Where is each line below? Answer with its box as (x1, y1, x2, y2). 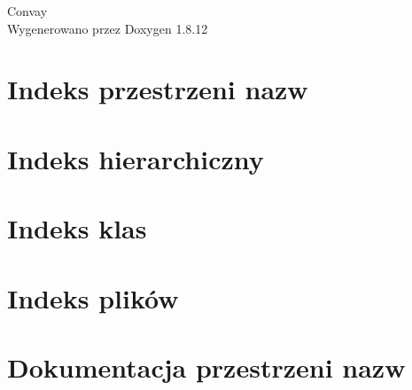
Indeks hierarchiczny (7, 140, 264, 176)
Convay (7, 2, 48, 19)
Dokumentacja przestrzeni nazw (7, 348, 406, 385)
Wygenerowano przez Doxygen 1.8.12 (7, 19, 208, 37)
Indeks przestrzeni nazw (7, 71, 308, 107)
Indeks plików (7, 279, 179, 316)
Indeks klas (7, 210, 147, 246)
